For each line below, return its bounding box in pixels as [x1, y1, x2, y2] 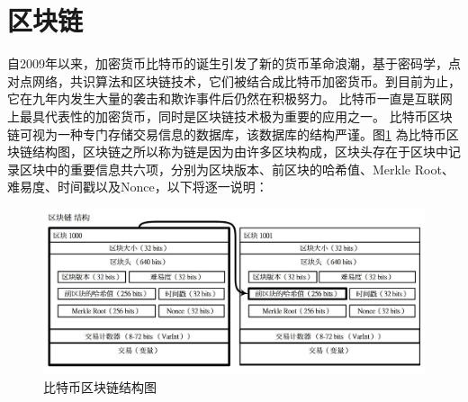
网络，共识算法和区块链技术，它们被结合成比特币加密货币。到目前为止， [31, 71, 461, 90]
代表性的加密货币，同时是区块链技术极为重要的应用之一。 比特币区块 [44, 106, 453, 125]
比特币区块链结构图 [43, 377, 157, 396]
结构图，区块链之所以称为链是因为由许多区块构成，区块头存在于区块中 [31, 142, 448, 161]
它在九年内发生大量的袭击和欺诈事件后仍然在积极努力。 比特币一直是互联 [7, 89, 440, 108]
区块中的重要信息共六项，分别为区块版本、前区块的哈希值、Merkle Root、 [19, 159, 454, 178]
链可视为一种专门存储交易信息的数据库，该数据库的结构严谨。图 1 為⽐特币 [7, 124, 446, 143]
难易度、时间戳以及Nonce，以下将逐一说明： [7, 177, 268, 196]
